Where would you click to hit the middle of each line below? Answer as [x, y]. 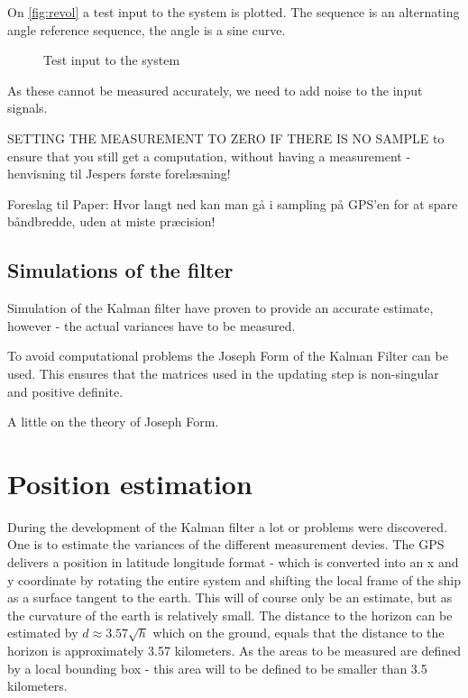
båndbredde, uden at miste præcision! [111, 221]
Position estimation [130, 483]
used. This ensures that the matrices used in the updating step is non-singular [223, 373]
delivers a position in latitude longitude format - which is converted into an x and [233, 562]
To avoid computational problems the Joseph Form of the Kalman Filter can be [228, 356]
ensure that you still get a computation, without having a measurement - [209, 156]
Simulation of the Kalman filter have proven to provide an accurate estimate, [220, 308]
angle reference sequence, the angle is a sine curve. [147, 29]
